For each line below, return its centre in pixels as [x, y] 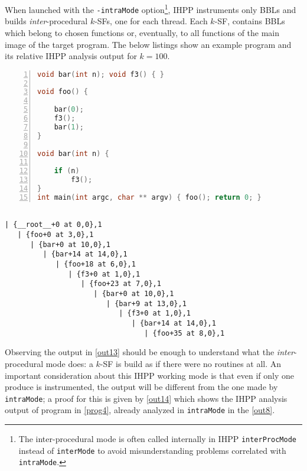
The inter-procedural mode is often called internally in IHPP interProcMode [157, 439]
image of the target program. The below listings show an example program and [148, 44]
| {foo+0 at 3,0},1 [55, 235]
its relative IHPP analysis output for [71, 56]
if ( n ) [67, 171]
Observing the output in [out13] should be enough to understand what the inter [150, 352]
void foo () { [63, 92]
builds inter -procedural [46, 21]
